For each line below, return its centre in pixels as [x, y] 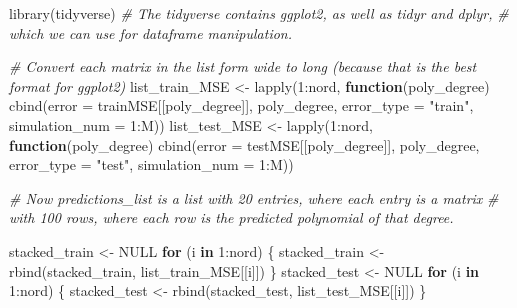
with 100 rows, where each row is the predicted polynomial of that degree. [231, 217]
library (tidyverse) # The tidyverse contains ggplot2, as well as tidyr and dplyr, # [259, 13]
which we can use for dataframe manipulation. [151, 32]
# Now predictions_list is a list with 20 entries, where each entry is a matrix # [254, 197]
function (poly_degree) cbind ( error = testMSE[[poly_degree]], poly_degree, [244, 144]
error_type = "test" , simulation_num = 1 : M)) [151, 164]
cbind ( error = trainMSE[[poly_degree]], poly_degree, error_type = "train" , [241, 105]
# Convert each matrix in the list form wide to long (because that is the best [243, 66]
